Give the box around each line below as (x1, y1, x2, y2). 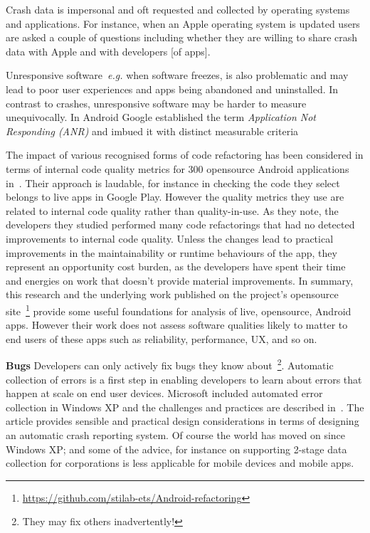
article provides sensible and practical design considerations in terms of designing (6, 413, 359, 428)
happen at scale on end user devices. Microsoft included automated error (6, 386, 323, 401)
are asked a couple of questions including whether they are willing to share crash (6, 30, 358, 45)
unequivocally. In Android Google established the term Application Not (6, 110, 316, 125)
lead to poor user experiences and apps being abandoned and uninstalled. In (6, 81, 339, 96)
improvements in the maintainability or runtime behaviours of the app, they (6, 245, 337, 260)
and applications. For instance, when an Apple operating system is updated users (6, 16, 360, 31)
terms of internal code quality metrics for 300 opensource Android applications (6, 161, 349, 176)
